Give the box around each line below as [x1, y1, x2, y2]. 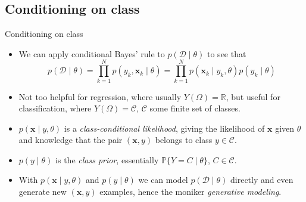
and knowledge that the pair [18, 133, 123, 146]
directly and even [230, 173, 293, 186]
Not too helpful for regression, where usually [18, 90, 182, 102]
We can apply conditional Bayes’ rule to [18, 47, 165, 60]
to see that [207, 47, 246, 60]
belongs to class [155, 133, 213, 146]
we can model [138, 173, 188, 186]
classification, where [18, 102, 92, 114]
